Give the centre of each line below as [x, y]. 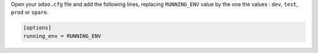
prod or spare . [30, 12]
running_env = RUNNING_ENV [62, 36]
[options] [37, 28]
